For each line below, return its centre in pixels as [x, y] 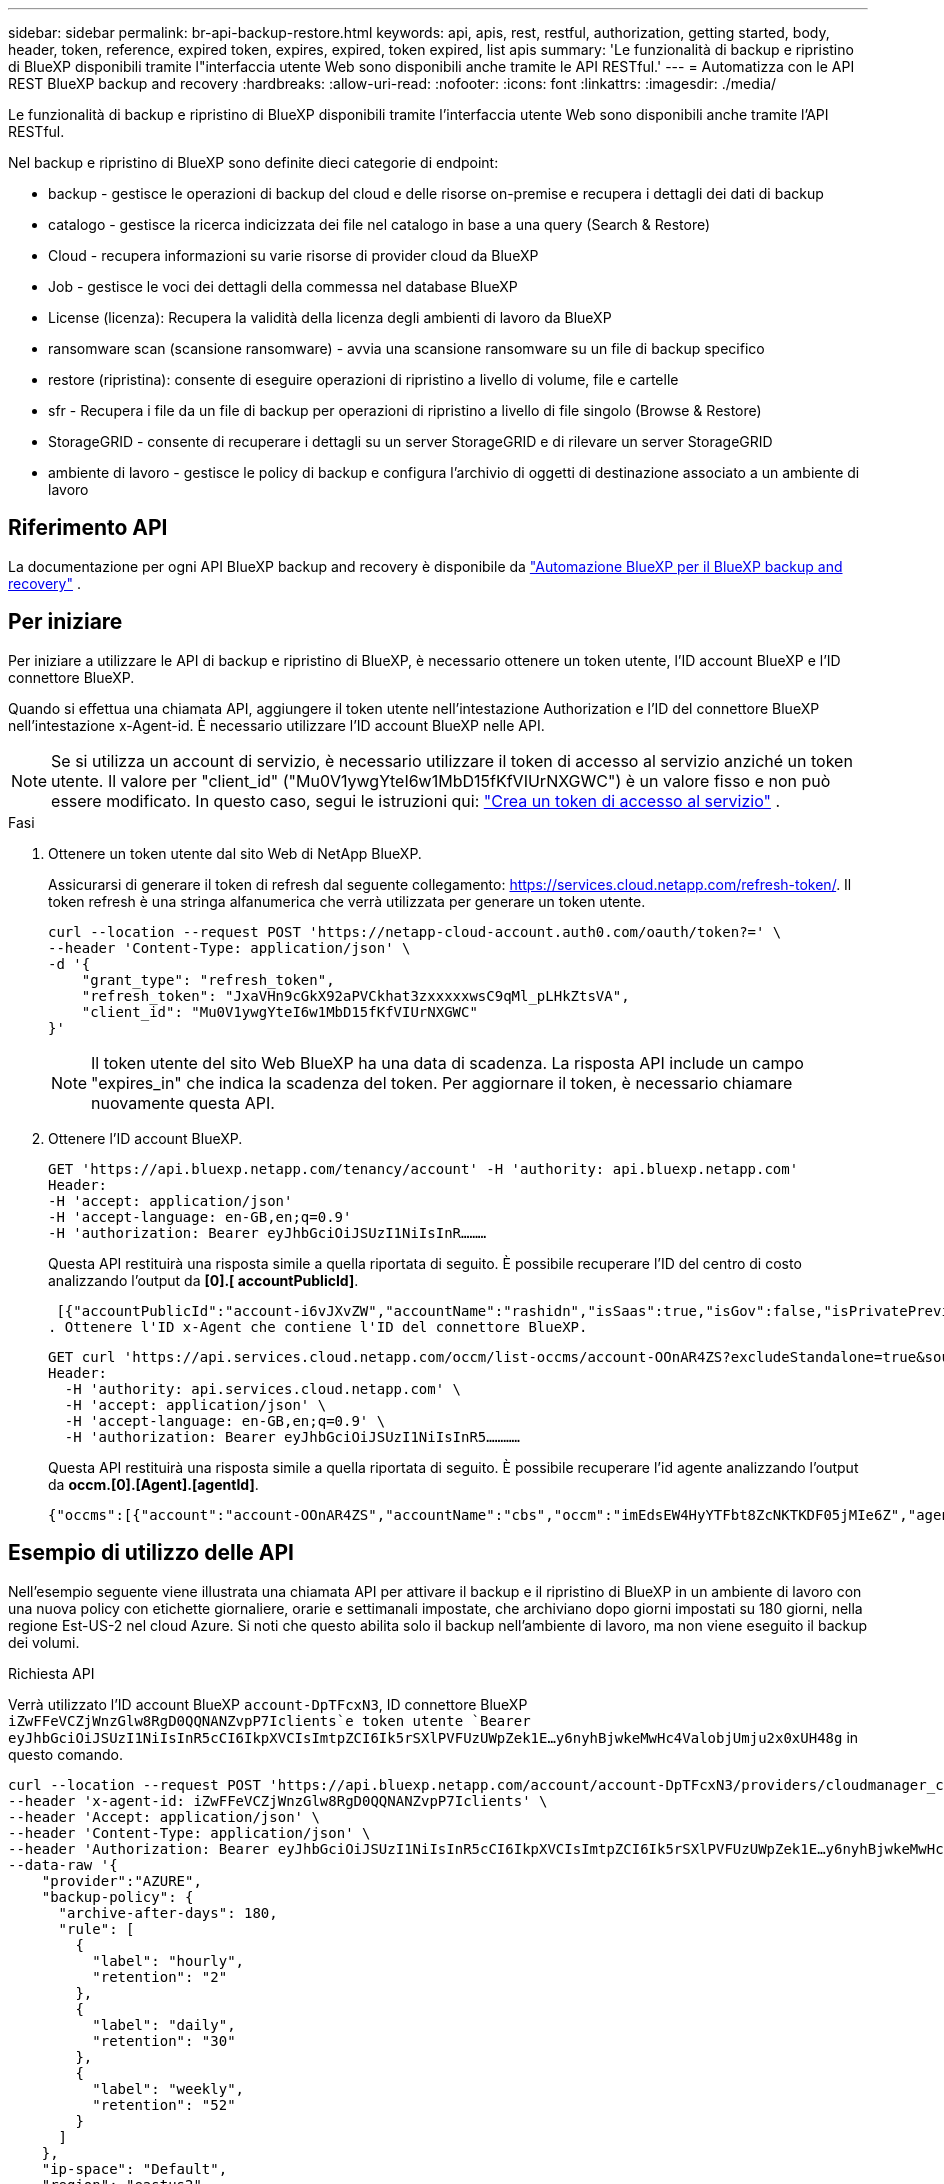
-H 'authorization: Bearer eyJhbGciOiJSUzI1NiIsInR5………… [292, 1436]
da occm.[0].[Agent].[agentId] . [153, 1484]
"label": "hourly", [168, 1960]
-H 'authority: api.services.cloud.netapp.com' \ [263, 1388]
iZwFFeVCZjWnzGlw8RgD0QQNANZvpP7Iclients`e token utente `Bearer [269, 1720]
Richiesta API [51, 1673]
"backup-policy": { [117, 1896]
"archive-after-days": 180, [168, 1912]
